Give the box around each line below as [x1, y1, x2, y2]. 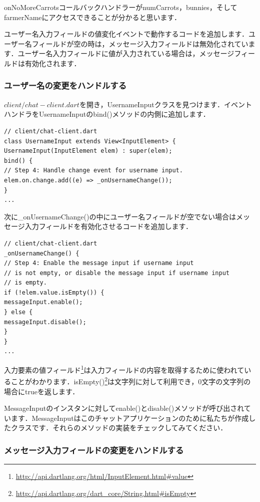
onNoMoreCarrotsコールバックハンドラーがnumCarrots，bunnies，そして [4, 2, 237, 12]
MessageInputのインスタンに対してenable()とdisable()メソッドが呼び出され [4, 403, 244, 413]
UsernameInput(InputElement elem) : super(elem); [4, 147, 172, 155]
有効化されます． [24, 58, 81, 68]
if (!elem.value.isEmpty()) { [4, 289, 104, 296]
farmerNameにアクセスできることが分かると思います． [4, 12, 181, 22]
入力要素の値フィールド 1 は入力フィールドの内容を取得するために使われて [4, 363, 244, 375]
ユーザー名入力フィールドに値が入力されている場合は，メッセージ [17, 48, 234, 59]
